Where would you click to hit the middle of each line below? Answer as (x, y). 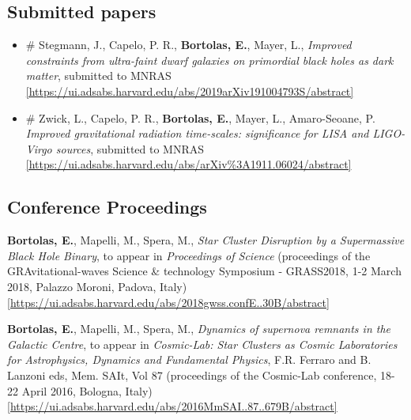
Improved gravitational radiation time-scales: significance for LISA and (197, 133)
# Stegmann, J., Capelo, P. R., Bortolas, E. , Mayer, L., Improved (189, 45)
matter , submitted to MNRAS (98, 76)
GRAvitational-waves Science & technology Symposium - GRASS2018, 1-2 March (204, 271)
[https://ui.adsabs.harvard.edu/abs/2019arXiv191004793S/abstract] (190, 91)
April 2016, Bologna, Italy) (87, 390)
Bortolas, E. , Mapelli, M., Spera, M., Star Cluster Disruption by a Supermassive (206, 240)
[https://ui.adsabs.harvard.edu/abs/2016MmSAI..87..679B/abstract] (172, 406)
